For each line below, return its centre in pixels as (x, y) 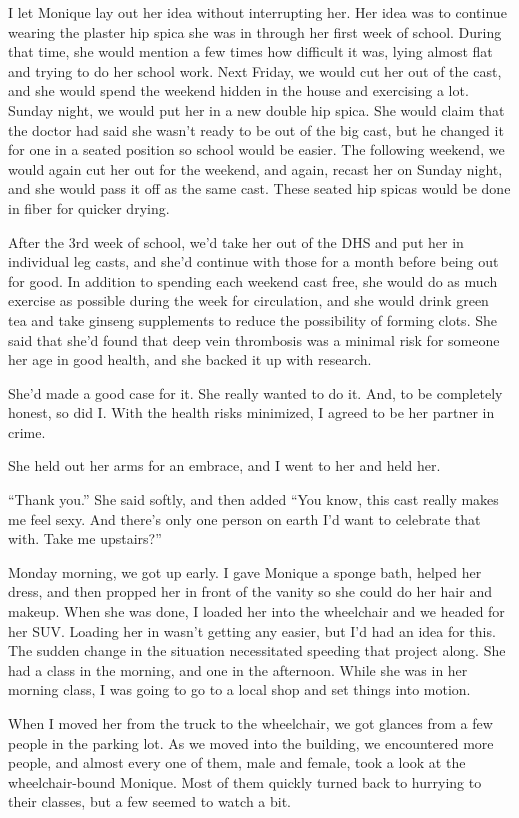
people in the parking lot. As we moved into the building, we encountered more (251, 742)
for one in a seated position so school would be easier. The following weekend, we (256, 149)
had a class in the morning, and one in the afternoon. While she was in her (238, 669)
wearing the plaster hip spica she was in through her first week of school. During (255, 31)
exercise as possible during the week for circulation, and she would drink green (248, 300)
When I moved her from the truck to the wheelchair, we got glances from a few (250, 723)
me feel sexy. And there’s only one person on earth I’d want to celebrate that (244, 518)
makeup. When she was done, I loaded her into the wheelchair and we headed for (256, 611)
